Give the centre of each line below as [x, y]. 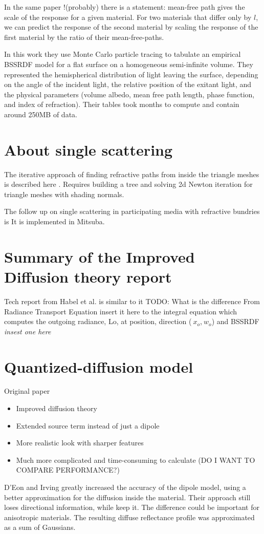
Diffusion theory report [88, 276]
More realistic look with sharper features [80, 443]
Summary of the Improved [100, 256]
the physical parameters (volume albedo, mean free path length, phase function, [129, 94]
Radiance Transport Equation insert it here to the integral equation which [121, 311]
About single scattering [89, 149]
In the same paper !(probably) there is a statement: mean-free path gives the [125, 7]
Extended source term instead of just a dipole [88, 425]
